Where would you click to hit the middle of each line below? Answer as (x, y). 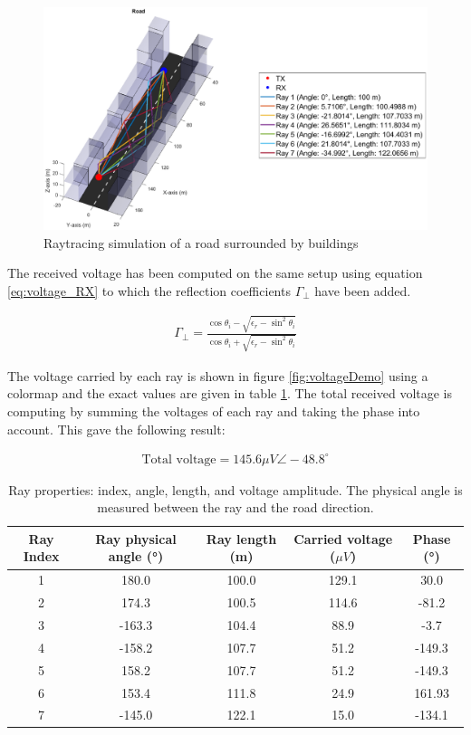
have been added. (363, 290)
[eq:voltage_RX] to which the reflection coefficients (149, 290)
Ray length (241, 538)
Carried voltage (343, 538)
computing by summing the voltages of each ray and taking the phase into (214, 410)
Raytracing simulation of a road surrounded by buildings (201, 242)
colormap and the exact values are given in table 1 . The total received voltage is (230, 393)
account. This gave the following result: (116, 429)
